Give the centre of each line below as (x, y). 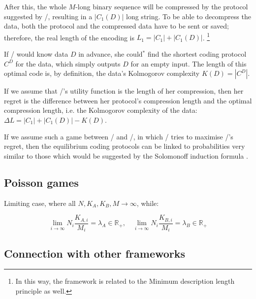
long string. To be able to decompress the (189, 16)
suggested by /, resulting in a (48, 16)
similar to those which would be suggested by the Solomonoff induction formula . (126, 155)
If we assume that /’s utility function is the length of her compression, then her (124, 91)
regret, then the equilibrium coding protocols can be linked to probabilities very (125, 146)
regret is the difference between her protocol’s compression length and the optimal (128, 100)
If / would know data (36, 54)
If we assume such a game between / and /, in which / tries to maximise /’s (119, 136)
